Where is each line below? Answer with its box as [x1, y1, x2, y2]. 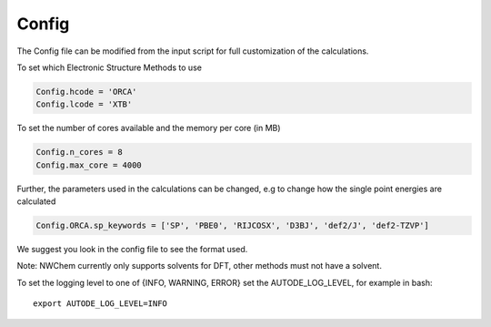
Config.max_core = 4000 [35, 159, 143, 170]
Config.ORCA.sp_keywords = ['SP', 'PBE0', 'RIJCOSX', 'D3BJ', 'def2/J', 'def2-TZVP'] [35, 220, 429, 231]
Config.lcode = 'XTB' [35, 99, 133, 109]
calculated [16, 196, 56, 207]
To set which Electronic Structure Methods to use [16, 62, 202, 73]
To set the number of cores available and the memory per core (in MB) [16, 123, 281, 134]
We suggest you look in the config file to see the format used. [16, 244, 248, 255]
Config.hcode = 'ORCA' [35, 87, 137, 97]
